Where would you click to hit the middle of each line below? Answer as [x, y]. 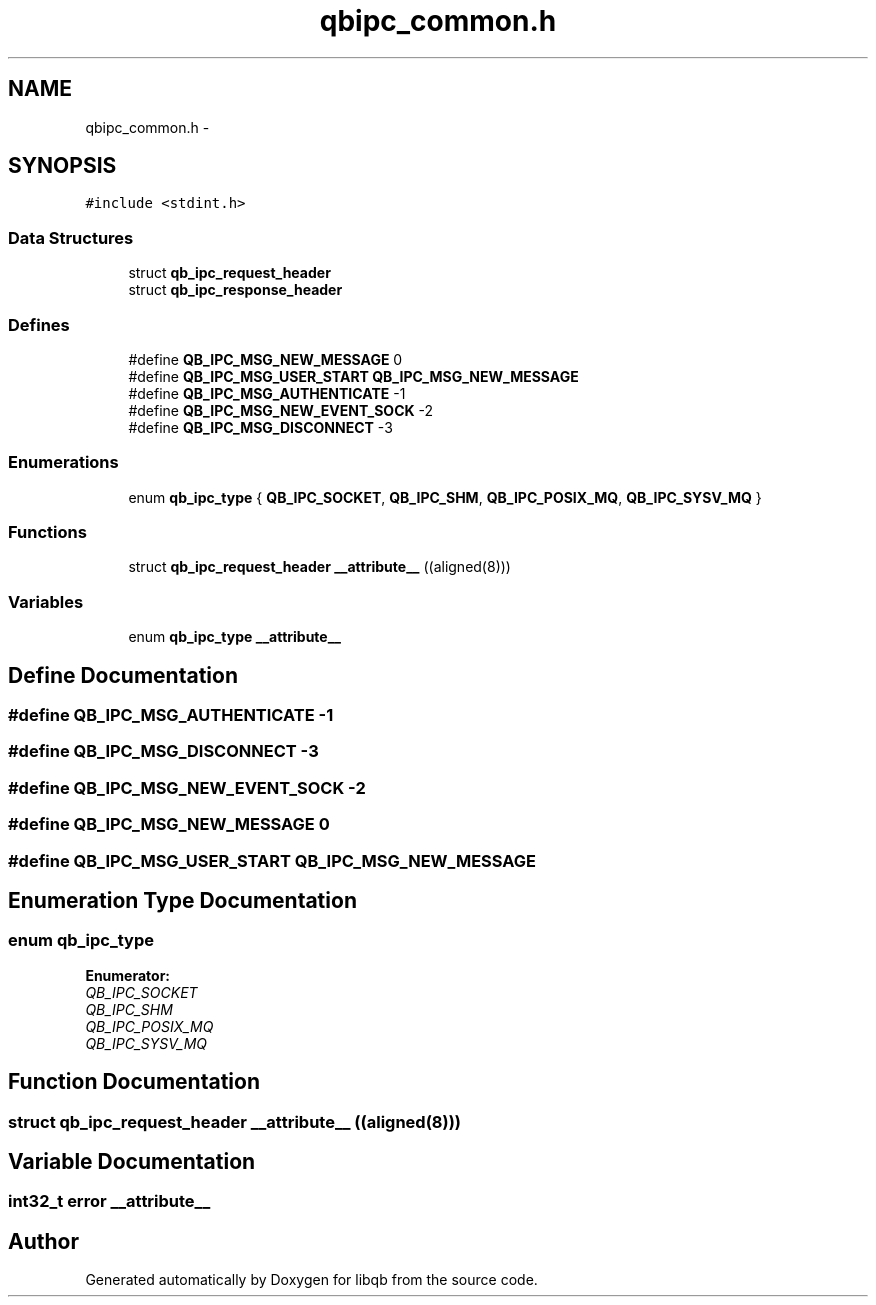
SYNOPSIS [62, 166]
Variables [46, 601]
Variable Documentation [132, 1162]
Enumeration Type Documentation [182, 900]
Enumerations [63, 462]
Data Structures [71, 237]
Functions [47, 532]
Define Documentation [123, 675]
